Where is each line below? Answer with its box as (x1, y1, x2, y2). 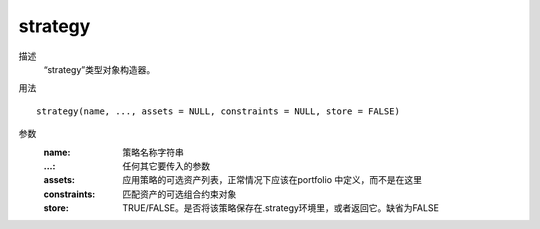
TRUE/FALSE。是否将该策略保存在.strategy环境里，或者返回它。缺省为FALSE (122, 202, 440, 214)
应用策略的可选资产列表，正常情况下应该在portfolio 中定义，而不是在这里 (122, 174, 422, 186)
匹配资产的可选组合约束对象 (122, 188, 237, 200)
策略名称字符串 (122, 146, 184, 158)
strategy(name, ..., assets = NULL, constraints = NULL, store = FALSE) (36, 105, 400, 117)
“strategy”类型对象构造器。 (43, 63, 156, 75)
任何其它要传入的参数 (122, 160, 210, 172)
